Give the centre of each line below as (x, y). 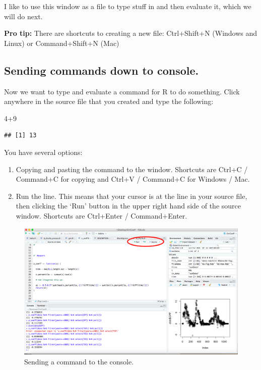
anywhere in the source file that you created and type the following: (109, 101)
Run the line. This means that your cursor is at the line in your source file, (132, 196)
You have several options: (43, 152)
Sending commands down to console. (102, 70)
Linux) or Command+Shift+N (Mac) (62, 43)
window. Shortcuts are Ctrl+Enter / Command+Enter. (102, 215)
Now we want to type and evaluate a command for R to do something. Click (122, 91)
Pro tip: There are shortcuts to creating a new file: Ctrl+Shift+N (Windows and (131, 33)
